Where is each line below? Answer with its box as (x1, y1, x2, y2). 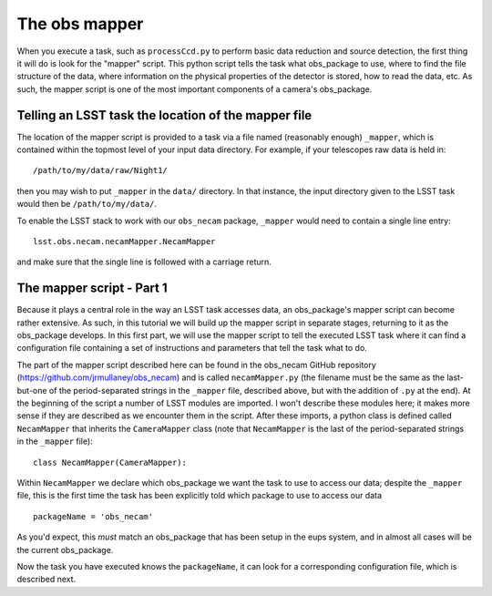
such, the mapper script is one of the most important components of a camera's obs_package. (16, 83, 373, 95)
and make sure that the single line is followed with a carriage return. (16, 256, 272, 268)
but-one (16, 385, 47, 396)
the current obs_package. (16, 544, 114, 555)
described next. (16, 574, 77, 585)
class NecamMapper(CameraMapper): (33, 457, 187, 468)
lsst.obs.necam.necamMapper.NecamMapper (33, 236, 216, 246)
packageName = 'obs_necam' (33, 511, 154, 521)
